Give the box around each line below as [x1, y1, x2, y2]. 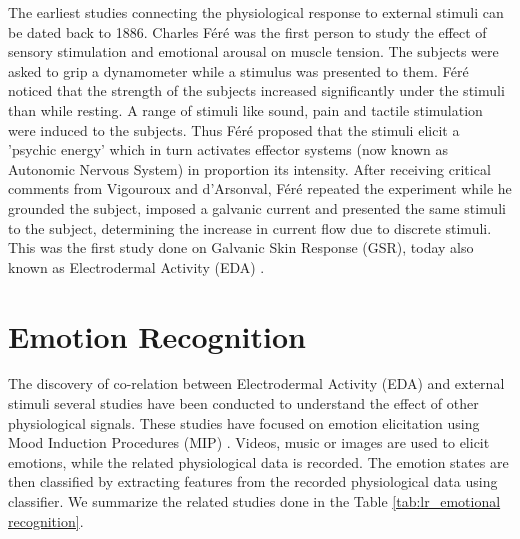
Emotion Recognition [8, 315, 306, 356]
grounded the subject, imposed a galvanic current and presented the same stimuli [8, 197, 506, 218]
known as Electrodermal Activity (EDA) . [8, 256, 265, 277]
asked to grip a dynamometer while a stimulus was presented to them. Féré [8, 60, 469, 81]
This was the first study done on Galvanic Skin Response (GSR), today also [8, 237, 474, 258]
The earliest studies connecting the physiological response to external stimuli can [8, 2, 504, 22]
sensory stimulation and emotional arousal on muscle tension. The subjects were [8, 41, 499, 62]
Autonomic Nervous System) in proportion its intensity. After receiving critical [8, 158, 491, 179]
